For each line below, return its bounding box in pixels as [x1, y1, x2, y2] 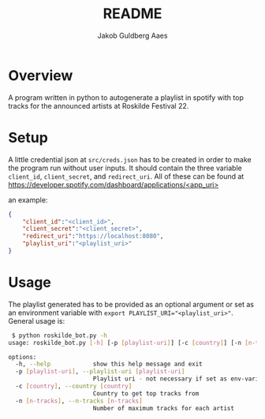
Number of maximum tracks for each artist [92, 404, 235, 412]
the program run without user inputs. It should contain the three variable [8, 163, 242, 172]
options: [8, 353, 37, 361]
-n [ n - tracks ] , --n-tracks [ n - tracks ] [15, 397, 144, 405]
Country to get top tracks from [92, 389, 200, 398]
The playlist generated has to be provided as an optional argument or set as [8, 299, 255, 309]
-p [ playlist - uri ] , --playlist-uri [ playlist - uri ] [15, 368, 185, 376]
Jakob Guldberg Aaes [97, 31, 168, 40]
